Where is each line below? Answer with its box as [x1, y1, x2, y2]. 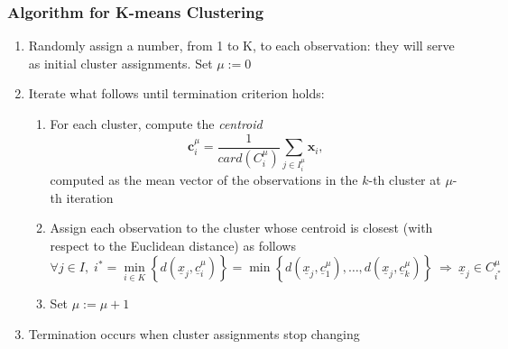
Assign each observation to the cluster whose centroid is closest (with [50, 218, 433, 237]
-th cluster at [368, 170, 441, 188]
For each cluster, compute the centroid [50, 115, 263, 133]
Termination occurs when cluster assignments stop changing [28, 324, 360, 343]
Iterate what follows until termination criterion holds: [28, 84, 325, 103]
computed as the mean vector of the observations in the [50, 170, 358, 188]
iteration [66, 188, 114, 207]
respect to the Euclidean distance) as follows [50, 235, 296, 254]
